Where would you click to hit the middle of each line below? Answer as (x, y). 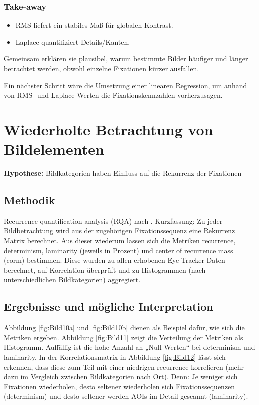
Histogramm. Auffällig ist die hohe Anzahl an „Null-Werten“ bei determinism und (129, 347)
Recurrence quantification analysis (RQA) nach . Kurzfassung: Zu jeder (113, 221)
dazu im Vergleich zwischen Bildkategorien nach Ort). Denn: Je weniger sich (121, 377)
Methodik (30, 200)
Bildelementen (54, 149)
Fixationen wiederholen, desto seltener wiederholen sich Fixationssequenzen (120, 386)
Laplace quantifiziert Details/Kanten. (73, 42)
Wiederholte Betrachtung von (109, 129)
